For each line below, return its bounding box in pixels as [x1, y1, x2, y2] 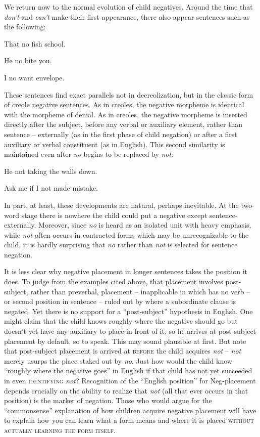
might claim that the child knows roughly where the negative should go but [4, 316, 238, 326]
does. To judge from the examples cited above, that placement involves [4, 276, 223, 287]
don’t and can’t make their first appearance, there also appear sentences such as [4, 11, 250, 22]
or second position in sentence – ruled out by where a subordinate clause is [4, 296, 236, 307]
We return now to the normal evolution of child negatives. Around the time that [4, 2, 253, 12]
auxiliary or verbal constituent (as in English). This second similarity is [4, 139, 225, 149]
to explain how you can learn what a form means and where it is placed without [4, 415, 254, 425]
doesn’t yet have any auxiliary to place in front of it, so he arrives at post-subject [4, 326, 256, 336]
